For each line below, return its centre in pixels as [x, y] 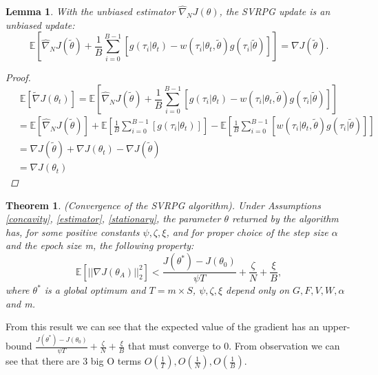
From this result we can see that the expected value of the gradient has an [162, 326]
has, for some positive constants [73, 232]
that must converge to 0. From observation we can [234, 346]
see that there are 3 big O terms [74, 361]
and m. [20, 303]
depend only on [258, 290]
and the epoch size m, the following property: [100, 245]
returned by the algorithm [285, 218]
